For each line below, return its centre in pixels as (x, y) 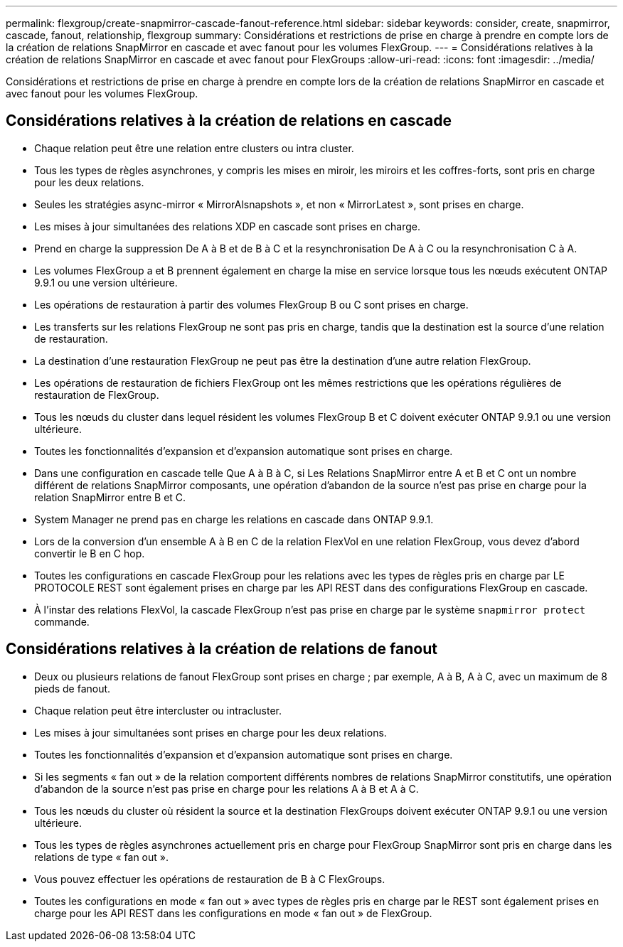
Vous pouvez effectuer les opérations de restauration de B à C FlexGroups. (210, 879)
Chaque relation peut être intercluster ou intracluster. (158, 710)
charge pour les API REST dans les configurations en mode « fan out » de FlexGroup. (233, 913)
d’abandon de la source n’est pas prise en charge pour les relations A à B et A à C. (227, 788)
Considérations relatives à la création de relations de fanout (222, 649)
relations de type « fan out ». (101, 857)
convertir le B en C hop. (90, 553)
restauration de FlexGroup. (97, 395)
